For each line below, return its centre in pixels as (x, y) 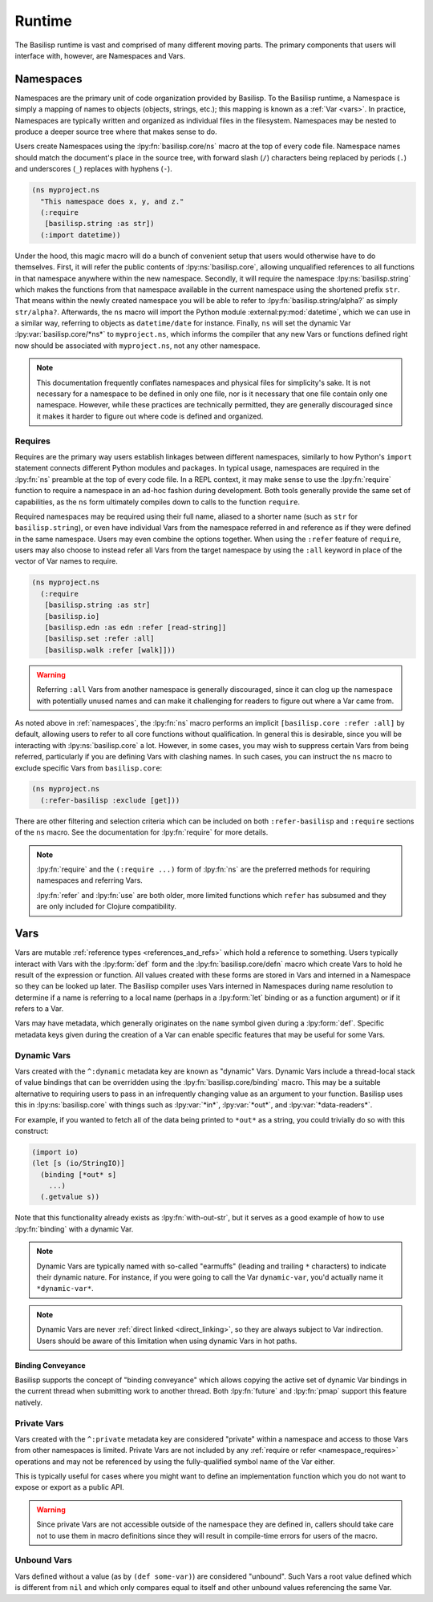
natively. (29, 1402)
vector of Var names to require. (66, 561)
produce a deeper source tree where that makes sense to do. (116, 131)
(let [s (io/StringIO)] (79, 1163)
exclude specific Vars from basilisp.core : (89, 768)
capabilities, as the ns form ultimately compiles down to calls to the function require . (158, 502)
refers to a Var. (39, 1009)
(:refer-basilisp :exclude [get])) (110, 800)
